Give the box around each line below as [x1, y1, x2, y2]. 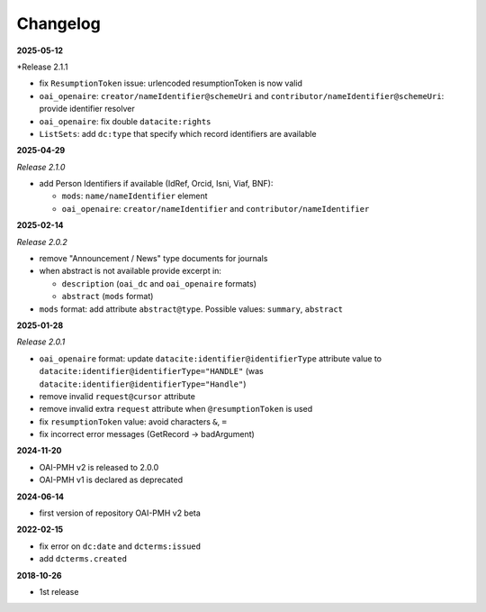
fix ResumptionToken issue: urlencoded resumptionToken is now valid [39, 78, 303, 89]
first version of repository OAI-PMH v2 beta [39, 507, 202, 518]
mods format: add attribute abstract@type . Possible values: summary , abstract [39, 303, 344, 315]
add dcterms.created [39, 553, 128, 564]
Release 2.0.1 [16, 336, 66, 347]
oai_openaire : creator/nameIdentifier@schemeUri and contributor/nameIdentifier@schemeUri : [39, 90, 445, 101]
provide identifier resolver [39, 104, 135, 114]
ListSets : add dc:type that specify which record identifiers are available [39, 128, 317, 139]
